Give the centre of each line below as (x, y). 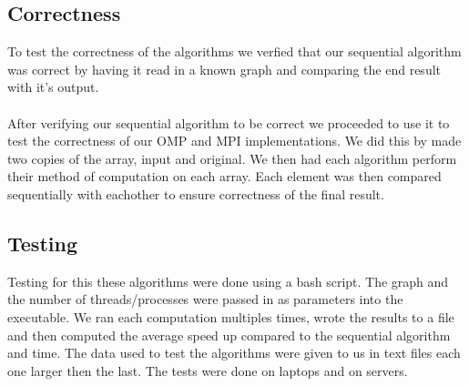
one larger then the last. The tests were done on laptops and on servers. (208, 370)
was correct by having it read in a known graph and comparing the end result (224, 69)
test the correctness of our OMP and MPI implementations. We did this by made (234, 141)
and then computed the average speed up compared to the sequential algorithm (229, 335)
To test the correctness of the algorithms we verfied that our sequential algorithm (234, 51)
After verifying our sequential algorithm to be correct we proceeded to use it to (229, 122)
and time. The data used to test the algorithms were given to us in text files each (234, 353)
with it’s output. (53, 87)
